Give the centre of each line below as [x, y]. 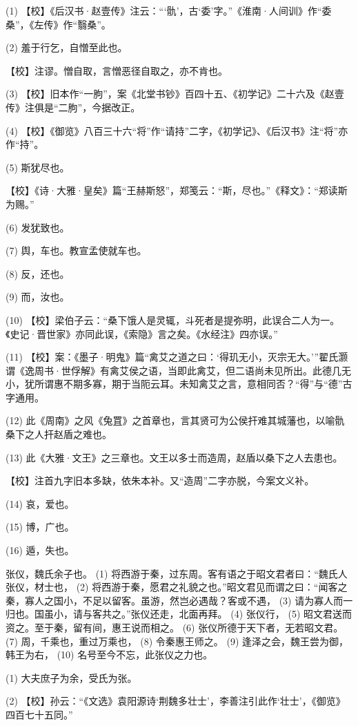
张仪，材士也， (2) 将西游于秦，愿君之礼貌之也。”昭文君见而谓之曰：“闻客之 [177, 587]
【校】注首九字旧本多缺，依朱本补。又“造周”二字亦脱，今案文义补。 [160, 480]
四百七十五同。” [39, 714]
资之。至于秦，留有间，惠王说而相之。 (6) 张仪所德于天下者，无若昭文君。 [175, 627]
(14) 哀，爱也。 [40, 503]
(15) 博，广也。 [40, 527]
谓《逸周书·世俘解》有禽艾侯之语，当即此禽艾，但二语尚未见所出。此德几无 [178, 370]
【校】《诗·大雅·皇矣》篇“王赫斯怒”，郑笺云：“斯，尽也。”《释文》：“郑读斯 [177, 190]
